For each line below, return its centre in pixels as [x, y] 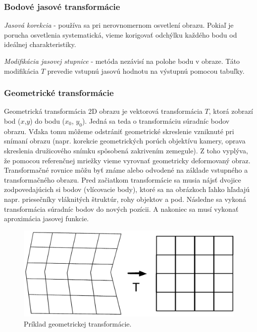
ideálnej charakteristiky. [40, 44]
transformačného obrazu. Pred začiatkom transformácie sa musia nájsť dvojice [123, 179]
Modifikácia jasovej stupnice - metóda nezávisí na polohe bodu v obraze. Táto [122, 61]
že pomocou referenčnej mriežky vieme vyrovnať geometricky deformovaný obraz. [127, 160]
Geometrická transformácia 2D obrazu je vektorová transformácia [103, 111]
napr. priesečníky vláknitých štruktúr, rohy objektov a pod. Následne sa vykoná [125, 199]
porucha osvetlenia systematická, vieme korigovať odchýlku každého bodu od [121, 34]
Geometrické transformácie [59, 93]
